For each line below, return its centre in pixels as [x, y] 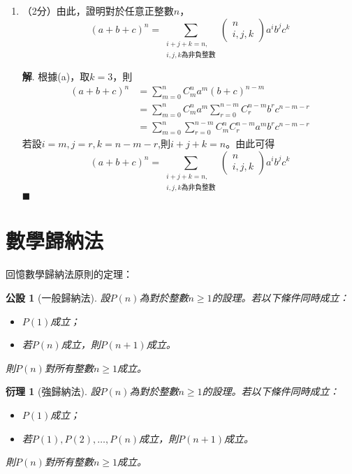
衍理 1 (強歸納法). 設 [53, 391]
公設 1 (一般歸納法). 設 [58, 298]
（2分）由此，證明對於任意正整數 [98, 10]
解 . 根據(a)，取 [56, 76]
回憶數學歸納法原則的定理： [69, 274]
